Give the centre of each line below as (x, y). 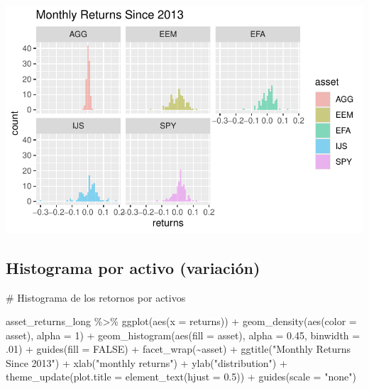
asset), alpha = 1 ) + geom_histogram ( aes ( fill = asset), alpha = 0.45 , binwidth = (183, 335)
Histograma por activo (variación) (133, 267)
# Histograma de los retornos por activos (96, 297)
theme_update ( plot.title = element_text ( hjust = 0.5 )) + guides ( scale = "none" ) (181, 377)
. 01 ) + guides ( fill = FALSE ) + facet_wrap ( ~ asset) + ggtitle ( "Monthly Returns (178, 349)
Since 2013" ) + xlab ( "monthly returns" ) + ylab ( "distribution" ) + (147, 362)
